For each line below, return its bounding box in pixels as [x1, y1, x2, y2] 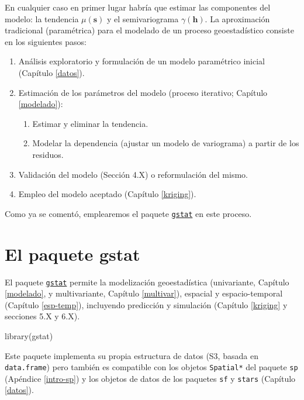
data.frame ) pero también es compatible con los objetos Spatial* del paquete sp [5, 361, 298, 373]
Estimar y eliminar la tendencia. [32, 117, 148, 129]
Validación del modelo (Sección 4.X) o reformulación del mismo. [18, 168, 248, 180]
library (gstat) [5, 329, 53, 342]
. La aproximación [205, 12, 270, 25]
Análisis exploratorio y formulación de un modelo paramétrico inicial [18, 55, 265, 67]
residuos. [32, 148, 64, 160]
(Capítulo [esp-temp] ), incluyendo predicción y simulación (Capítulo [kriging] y [5, 298, 288, 311]
